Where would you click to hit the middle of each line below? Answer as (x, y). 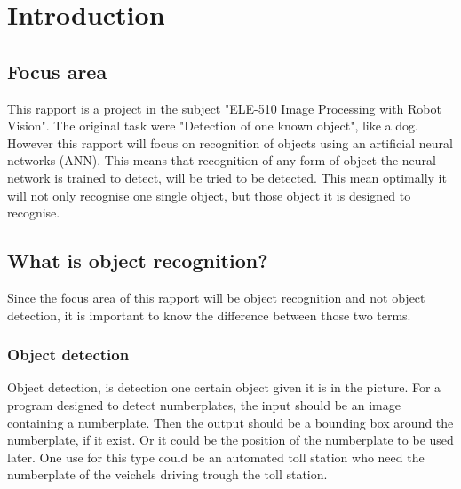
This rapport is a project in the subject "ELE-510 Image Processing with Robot (224, 108)
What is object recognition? (138, 260)
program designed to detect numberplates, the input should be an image (204, 404)
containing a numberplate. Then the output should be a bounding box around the (230, 422)
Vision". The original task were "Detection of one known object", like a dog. (213, 126)
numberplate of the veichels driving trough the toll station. (167, 474)
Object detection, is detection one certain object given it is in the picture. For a (224, 387)
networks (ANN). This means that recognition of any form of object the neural (222, 160)
